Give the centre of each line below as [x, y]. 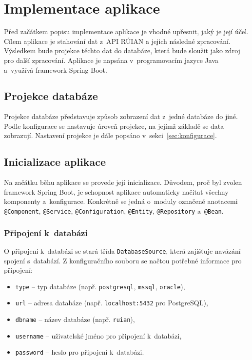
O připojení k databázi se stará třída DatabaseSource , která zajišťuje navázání [122, 250]
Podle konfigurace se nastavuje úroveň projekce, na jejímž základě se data [114, 126]
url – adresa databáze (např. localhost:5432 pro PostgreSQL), [112, 303]
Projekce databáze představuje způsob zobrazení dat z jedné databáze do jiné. [121, 116]
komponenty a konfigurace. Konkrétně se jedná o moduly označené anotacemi [121, 201]
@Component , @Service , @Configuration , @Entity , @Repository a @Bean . [114, 211]
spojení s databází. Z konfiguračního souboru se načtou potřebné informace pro [123, 260]
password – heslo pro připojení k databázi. [80, 352]
